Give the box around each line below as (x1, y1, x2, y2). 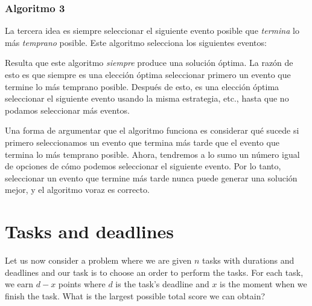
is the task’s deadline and (115, 278, 209, 290)
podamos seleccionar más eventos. (5, 103, 130, 116)
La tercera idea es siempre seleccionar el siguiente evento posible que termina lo (5, 24, 299, 37)
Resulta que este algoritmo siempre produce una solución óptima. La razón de (5, 56, 293, 69)
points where (58, 278, 106, 290)
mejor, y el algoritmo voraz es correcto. (5, 183, 150, 196)
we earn (5, 278, 34, 290)
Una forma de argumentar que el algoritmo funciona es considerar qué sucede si (5, 124, 299, 137)
